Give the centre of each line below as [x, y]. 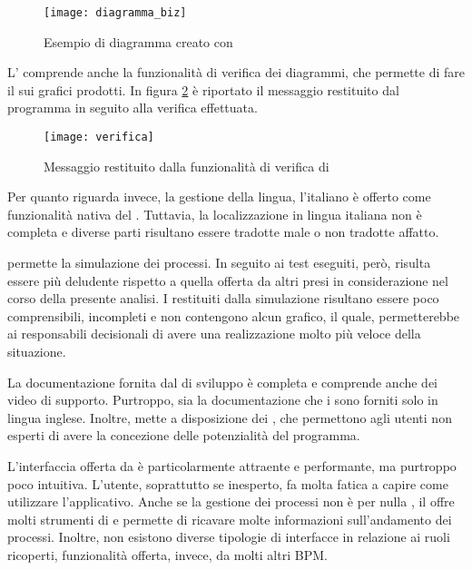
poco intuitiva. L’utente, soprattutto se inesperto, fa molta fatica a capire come [228, 483]
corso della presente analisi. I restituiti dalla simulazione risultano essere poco [223, 298]
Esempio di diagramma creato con [138, 41]
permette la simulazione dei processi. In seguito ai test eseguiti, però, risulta [219, 263]
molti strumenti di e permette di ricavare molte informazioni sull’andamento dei [230, 519]
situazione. [37, 352]
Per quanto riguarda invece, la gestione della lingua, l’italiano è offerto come [219, 197]
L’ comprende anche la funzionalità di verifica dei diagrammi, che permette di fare [236, 72]
